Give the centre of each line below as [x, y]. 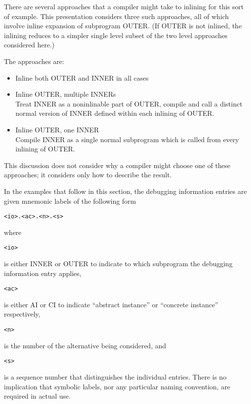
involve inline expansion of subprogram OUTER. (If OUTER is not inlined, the [123, 26]
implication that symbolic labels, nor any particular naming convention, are [117, 386]
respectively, [22, 314]
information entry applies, [43, 273]
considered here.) [29, 45]
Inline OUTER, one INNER [57, 129]
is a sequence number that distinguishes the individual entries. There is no [115, 376]
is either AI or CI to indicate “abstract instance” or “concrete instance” [111, 304]
